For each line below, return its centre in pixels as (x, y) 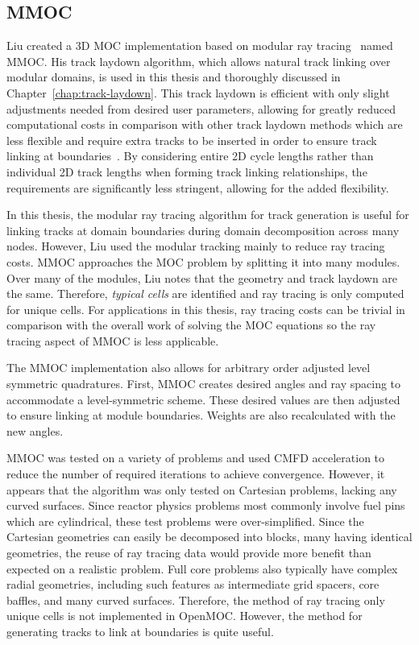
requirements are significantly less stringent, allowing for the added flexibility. (198, 187)
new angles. (35, 430)
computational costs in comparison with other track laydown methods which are (205, 124)
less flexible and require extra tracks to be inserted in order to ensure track (192, 140)
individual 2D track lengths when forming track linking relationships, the (187, 171)
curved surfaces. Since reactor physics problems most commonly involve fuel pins (206, 505)
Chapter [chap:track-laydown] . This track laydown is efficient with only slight (198, 92)
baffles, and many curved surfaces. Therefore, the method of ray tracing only (196, 600)
